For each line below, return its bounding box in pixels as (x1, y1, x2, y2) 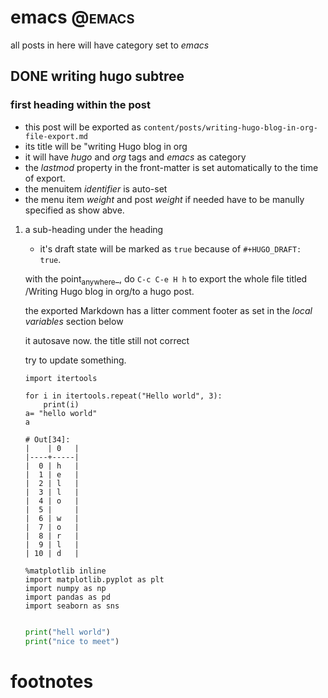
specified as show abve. (24, 204, 125, 216)
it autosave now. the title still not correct (24, 335, 190, 347)
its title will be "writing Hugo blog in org (24, 140, 188, 152)
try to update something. (24, 354, 127, 366)
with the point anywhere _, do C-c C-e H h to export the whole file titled (24, 272, 308, 287)
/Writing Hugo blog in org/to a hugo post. (24, 286, 195, 298)
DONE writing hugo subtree (10, 68, 185, 85)
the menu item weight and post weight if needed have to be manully (24, 193, 305, 205)
